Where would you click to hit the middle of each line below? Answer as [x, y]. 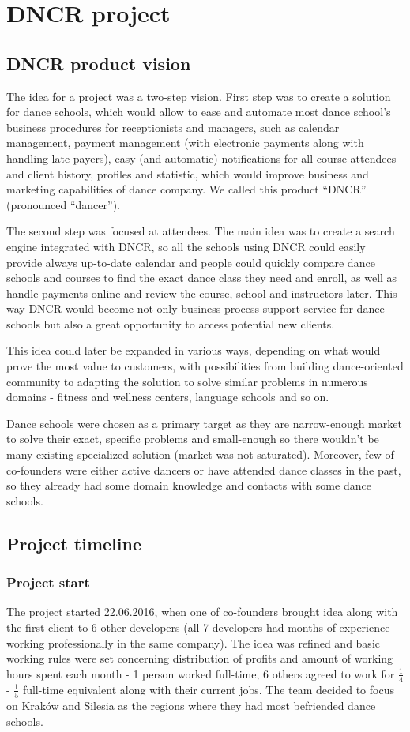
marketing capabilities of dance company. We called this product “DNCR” [186, 189]
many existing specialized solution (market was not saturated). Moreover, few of [200, 454]
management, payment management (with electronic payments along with [185, 143]
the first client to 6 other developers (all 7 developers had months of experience [198, 627]
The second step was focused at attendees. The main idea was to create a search [201, 231]
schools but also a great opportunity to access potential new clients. [171, 323]
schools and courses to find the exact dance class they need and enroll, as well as [202, 278]
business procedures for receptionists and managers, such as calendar [173, 127]
